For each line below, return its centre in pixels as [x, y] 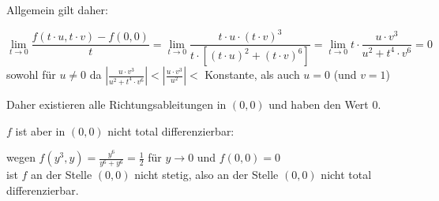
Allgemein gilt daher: [57, 9]
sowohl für [31, 74]
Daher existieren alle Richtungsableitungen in [116, 104]
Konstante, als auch [252, 74]
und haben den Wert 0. [325, 104]
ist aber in [40, 130]
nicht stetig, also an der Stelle [206, 175]
